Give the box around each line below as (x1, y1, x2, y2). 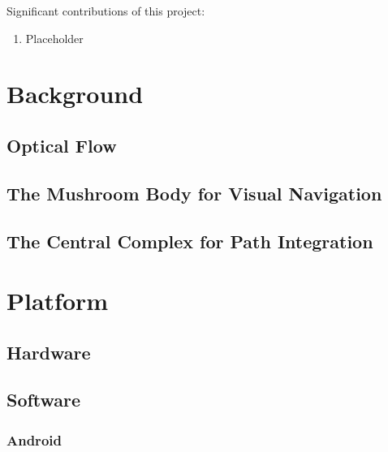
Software (6, 387, 81, 412)
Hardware (6, 339, 91, 364)
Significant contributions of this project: (6, 2, 205, 19)
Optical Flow (6, 132, 117, 157)
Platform (6, 284, 109, 317)
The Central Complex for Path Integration (6, 228, 373, 253)
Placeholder (25, 29, 84, 46)
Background (6, 77, 144, 110)
